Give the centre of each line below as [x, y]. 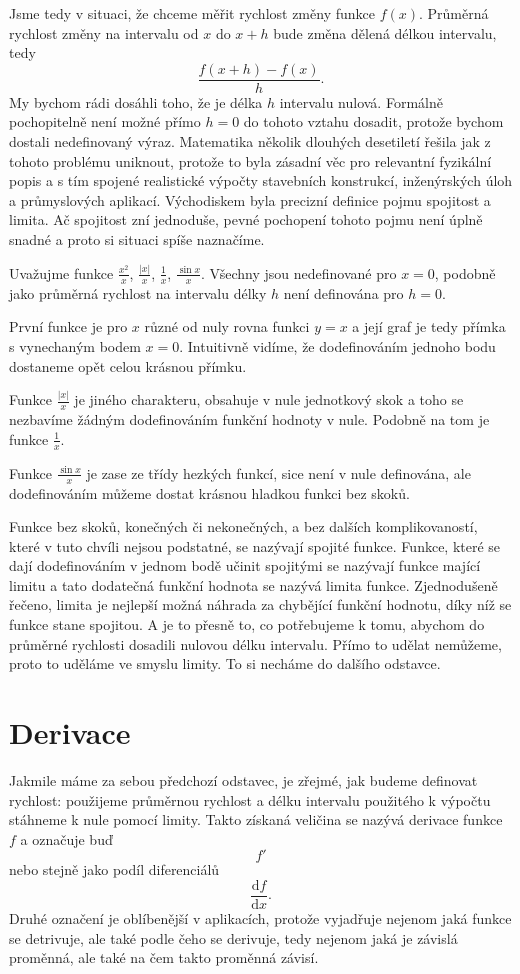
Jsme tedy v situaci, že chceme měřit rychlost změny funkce [192, 13]
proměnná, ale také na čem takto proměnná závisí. [164, 957]
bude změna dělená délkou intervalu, [385, 32]
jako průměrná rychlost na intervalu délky [138, 292]
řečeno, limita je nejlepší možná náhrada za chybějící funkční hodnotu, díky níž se [260, 604]
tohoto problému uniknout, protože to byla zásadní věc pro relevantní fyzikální [250, 160]
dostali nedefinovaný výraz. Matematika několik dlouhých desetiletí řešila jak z [250, 141]
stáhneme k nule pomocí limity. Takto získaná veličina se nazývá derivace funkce [256, 819]
